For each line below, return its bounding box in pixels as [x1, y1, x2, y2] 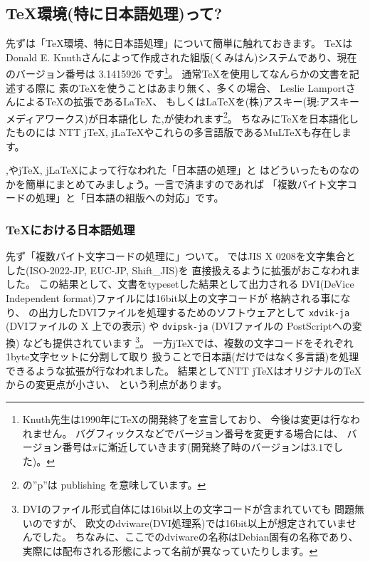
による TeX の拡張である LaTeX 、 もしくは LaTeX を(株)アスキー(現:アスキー [15, 94, 359, 109]
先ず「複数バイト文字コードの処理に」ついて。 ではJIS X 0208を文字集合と [6, 249, 356, 264]
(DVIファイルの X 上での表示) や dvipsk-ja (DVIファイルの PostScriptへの [6, 318, 352, 333]
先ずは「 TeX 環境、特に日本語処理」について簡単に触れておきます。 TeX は [6, 36, 353, 51]
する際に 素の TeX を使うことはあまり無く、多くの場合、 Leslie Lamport [15, 80, 346, 95]
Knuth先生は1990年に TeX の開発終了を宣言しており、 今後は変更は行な [22, 411, 351, 426]
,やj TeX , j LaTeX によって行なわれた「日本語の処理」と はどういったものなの [6, 162, 359, 177]
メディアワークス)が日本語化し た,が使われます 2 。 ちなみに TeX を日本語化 [6, 108, 349, 125]
